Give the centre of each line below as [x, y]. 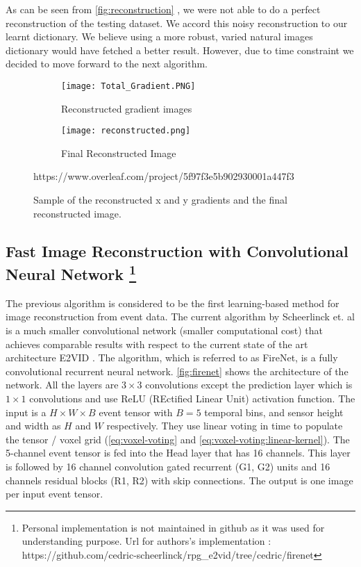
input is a [26, 412]
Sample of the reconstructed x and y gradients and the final [160, 200]
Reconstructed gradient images [127, 108]
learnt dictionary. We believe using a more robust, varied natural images [159, 36]
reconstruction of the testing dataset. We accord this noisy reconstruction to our [177, 23]
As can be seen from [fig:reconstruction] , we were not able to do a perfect [163, 9]
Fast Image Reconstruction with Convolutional [177, 250]
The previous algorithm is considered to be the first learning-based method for [173, 303]
